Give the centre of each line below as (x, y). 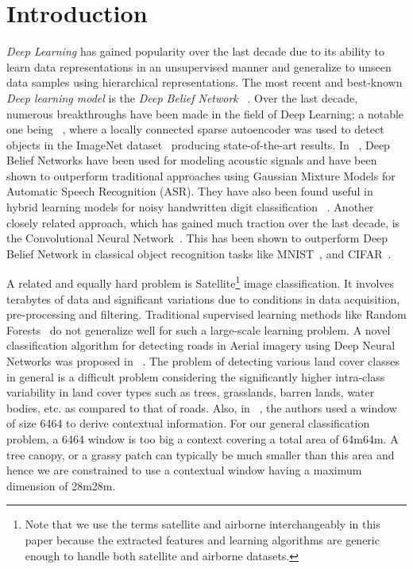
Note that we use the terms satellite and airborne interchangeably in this (203, 524)
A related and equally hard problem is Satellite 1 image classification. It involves (201, 282)
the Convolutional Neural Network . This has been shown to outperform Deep (197, 238)
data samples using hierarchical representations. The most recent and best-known (205, 82)
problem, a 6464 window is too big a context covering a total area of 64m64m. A (203, 439)
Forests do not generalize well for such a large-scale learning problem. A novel (199, 329)
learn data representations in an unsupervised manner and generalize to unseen (199, 66)
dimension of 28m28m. (61, 485)
